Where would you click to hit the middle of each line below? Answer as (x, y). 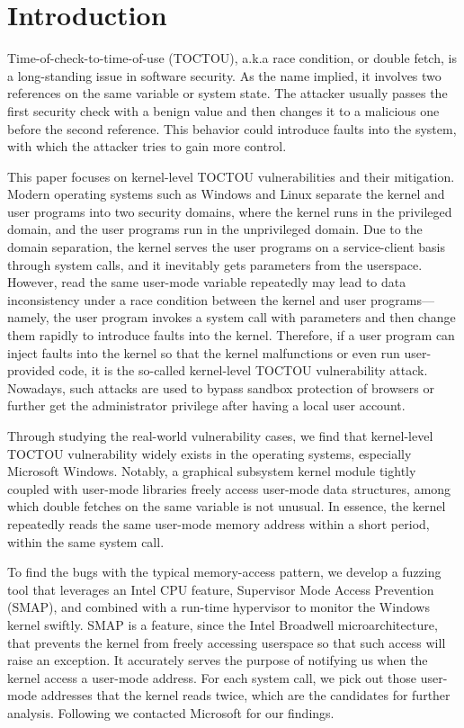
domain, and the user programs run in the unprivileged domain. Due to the (215, 229)
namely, (28, 317)
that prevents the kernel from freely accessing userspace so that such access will (227, 642)
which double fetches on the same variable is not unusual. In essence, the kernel (227, 506)
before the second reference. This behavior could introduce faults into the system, (232, 128)
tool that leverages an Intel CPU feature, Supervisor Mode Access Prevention (221, 589)
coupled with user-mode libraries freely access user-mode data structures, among (229, 488)
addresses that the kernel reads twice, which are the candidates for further (245, 695)
